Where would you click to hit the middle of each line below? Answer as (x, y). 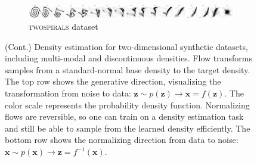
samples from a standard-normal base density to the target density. (128, 69)
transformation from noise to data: (68, 93)
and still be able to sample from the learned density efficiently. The (128, 128)
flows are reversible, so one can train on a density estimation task (124, 116)
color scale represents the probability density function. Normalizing (127, 105)
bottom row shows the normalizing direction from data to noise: (122, 140)
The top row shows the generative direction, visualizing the (113, 81)
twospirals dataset (64, 27)
